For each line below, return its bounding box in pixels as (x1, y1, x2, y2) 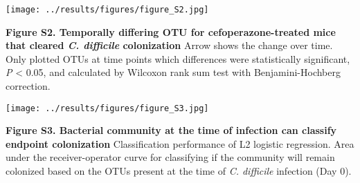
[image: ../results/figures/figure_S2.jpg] (6, 5, 209, 15)
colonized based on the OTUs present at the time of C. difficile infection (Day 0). (6, 164, 352, 178)
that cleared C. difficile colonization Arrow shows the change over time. (6, 38, 333, 52)
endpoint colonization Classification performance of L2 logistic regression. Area (6, 136, 354, 151)
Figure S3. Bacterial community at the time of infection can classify (6, 123, 337, 137)
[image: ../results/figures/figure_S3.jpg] (6, 103, 209, 113)
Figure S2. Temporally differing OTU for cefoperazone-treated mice (6, 24, 336, 39)
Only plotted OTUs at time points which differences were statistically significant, (6, 51, 350, 66)
